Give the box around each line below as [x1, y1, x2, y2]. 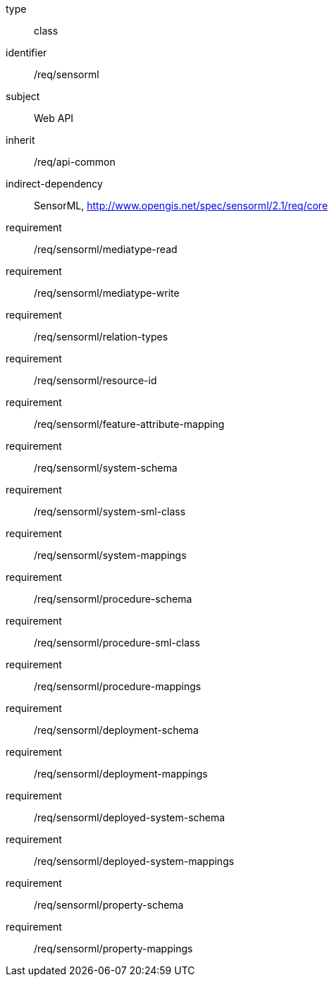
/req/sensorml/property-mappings [34, 943, 193, 955]
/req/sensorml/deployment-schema [34, 724, 199, 736]
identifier [6, 47, 47, 59]
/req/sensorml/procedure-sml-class [34, 637, 200, 649]
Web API [34, 112, 74, 124]
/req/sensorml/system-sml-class [34, 505, 186, 517]
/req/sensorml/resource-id [34, 374, 157, 386]
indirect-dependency [6, 178, 103, 190]
